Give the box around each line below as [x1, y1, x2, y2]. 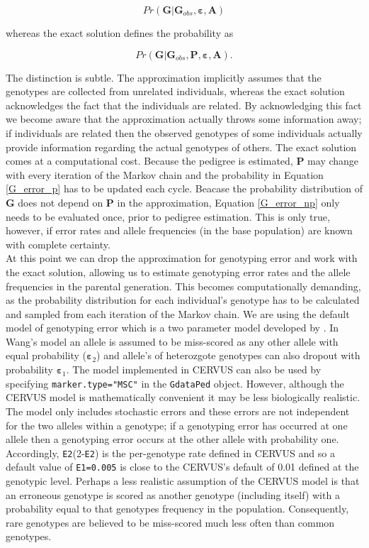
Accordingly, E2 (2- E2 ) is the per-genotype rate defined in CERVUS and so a [6, 445, 335, 460]
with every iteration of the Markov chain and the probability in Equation [6, 167, 324, 182]
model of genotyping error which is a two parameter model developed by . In [6, 320, 339, 335]
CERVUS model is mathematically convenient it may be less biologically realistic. [6, 390, 361, 405]
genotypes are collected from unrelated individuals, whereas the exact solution [6, 84, 345, 99]
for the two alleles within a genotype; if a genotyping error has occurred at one [6, 417, 348, 432]
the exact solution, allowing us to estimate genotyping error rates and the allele [6, 264, 351, 279]
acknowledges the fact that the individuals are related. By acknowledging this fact [6, 97, 362, 112]
